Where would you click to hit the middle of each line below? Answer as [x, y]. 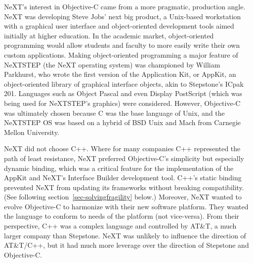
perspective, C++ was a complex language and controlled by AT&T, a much [120, 226]
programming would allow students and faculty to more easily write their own [122, 45]
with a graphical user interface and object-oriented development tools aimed [119, 26]
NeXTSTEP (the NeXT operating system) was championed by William [112, 64]
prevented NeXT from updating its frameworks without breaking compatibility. [124, 187]
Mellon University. [32, 132]
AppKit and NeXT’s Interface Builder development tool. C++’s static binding [123, 178]
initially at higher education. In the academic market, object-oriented [109, 35]
